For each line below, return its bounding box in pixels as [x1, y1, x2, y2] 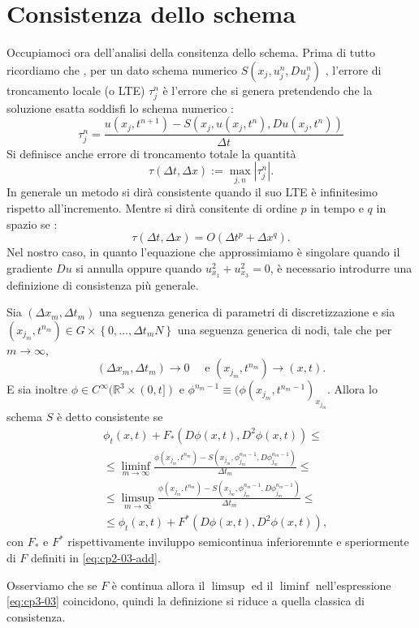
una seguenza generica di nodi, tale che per [177, 320, 392, 338]
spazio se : [6, 215, 58, 232]
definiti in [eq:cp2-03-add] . [31, 549, 161, 566]
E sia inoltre [6, 381, 67, 398]
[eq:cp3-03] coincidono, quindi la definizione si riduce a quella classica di [6, 592, 365, 609]
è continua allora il [111, 576, 205, 593]
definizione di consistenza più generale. [6, 276, 199, 293]
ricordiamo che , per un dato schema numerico [6, 61, 238, 78]
